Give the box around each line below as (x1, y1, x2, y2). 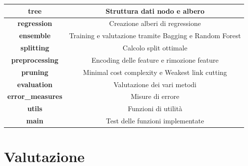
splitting (20, 43, 49, 53)
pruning (21, 67, 49, 77)
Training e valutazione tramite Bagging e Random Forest (69, 30, 241, 41)
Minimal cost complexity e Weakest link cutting (83, 67, 227, 77)
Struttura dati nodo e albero (105, 5, 205, 16)
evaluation (17, 79, 53, 89)
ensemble (19, 30, 51, 41)
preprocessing (11, 54, 58, 65)
